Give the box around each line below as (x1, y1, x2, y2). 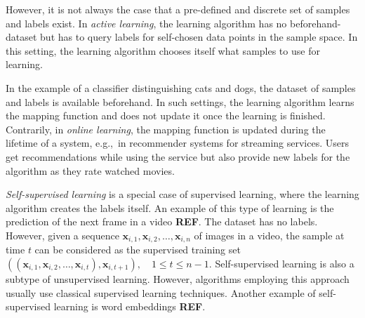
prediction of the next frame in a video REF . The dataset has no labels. (6, 214, 318, 229)
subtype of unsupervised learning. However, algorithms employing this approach (6, 271, 350, 286)
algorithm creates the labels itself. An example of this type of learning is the (6, 200, 334, 215)
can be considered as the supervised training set (34, 242, 241, 257)
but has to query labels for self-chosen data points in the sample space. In (40, 29, 358, 44)
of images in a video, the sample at (194, 227, 345, 242)
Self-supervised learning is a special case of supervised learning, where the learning (6, 187, 359, 201)
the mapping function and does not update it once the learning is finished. (6, 108, 326, 123)
